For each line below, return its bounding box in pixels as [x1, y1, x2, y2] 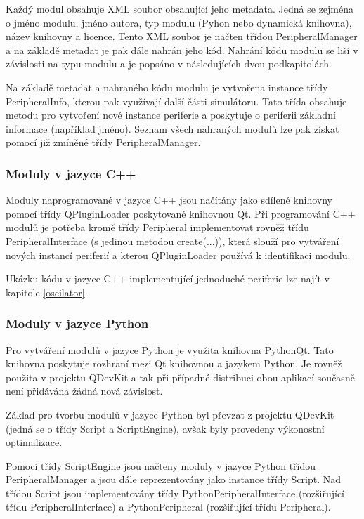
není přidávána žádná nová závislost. [6, 383, 163, 398]
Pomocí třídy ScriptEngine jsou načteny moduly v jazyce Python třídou [6, 458, 316, 473]
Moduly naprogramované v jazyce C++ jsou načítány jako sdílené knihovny [6, 192, 332, 207]
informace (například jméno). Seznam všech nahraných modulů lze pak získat [6, 121, 339, 136]
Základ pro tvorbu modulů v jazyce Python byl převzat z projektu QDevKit [6, 407, 334, 421]
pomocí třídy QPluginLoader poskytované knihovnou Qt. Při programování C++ [6, 206, 356, 221]
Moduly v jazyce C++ [6, 164, 136, 182]
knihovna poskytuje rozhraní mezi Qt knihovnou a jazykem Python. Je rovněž [6, 356, 342, 371]
